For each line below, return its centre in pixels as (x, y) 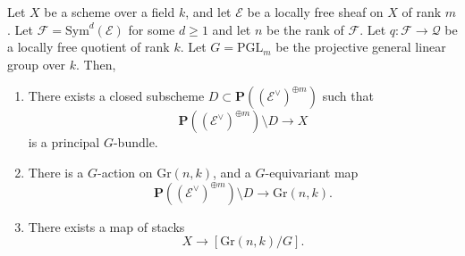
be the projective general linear (361, 47)
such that (348, 96)
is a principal (64, 142)
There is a (56, 172)
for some (152, 29)
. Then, (96, 64)
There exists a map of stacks (106, 226)
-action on (125, 172)
